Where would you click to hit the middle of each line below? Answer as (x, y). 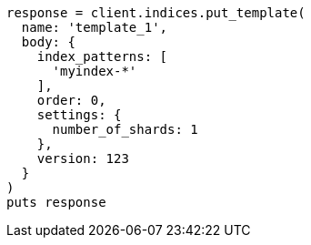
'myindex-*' (95, 71)
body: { (48, 42)
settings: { (79, 115)
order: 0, (71, 100)
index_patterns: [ (102, 56)
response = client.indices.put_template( (156, 13)
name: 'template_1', (95, 27)
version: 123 (83, 158)
